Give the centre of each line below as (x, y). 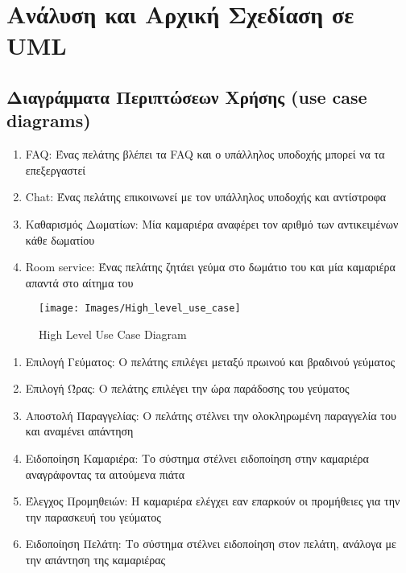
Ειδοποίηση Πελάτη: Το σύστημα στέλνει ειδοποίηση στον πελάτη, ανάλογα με (211, 544)
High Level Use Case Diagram (113, 334)
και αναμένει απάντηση (79, 431)
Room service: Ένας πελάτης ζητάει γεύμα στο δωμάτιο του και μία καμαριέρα (210, 267)
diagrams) (49, 120)
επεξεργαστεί (56, 169)
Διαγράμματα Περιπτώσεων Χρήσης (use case (187, 96)
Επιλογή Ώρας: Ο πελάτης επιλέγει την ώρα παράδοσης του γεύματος (187, 388)
